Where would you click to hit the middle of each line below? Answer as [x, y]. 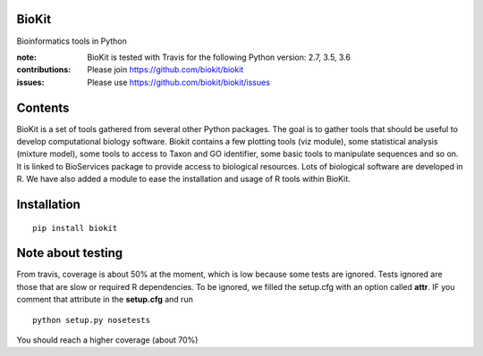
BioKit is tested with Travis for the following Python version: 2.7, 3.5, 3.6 [219, 57]
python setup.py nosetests [92, 320]
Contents [43, 108]
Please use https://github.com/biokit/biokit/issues [178, 82]
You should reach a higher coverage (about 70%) [107, 340]
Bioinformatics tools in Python [72, 41]
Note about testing [70, 253]
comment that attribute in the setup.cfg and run [105, 300]
